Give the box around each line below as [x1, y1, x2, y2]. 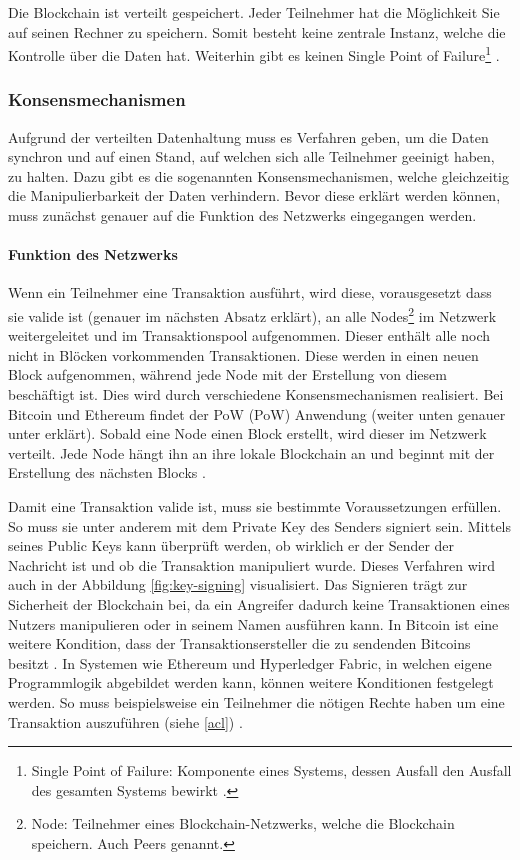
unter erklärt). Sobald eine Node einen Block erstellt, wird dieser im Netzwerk [8, 423, 487, 444]
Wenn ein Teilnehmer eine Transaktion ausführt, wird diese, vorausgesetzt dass [8, 282, 492, 303]
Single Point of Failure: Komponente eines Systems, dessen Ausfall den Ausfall [31, 760, 512, 781]
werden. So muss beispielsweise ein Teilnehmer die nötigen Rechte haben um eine [8, 691, 505, 712]
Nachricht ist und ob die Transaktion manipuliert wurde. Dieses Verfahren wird [8, 554, 495, 575]
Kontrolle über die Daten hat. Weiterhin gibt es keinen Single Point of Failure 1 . [8, 42, 500, 65]
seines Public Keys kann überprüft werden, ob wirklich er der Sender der [8, 535, 455, 556]
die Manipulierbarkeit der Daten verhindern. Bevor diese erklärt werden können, [8, 185, 501, 206]
